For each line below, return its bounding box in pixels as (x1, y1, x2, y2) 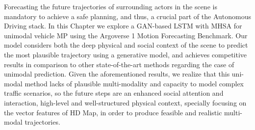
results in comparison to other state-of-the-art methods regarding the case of (4, 59, 234, 69)
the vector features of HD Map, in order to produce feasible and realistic (4, 107, 222, 117)
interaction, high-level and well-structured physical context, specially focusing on (4, 97, 247, 107)
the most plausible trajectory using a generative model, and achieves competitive (4, 49, 247, 59)
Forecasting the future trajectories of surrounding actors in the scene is (4, 1, 217, 11)
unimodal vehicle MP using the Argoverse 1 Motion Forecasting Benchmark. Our (4, 30, 248, 40)
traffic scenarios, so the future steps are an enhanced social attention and (4, 88, 224, 98)
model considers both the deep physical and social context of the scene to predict (4, 40, 248, 50)
